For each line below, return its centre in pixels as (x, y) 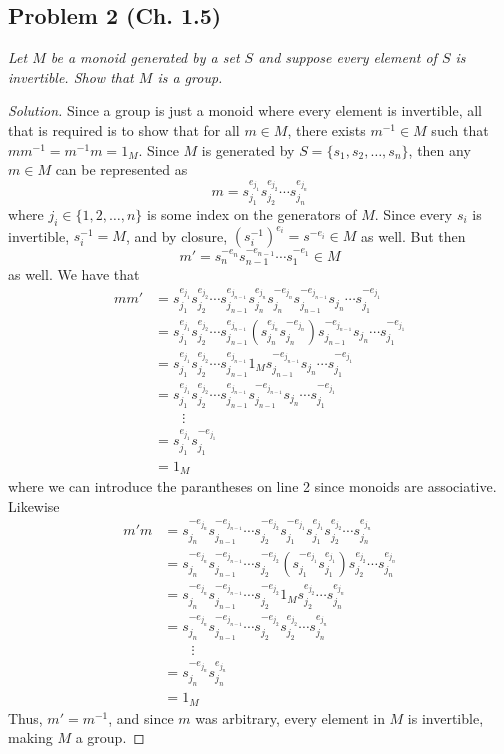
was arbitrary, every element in (290, 717)
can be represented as (121, 169)
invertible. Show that (71, 76)
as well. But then (413, 235)
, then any (439, 149)
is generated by (248, 149)
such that (460, 129)
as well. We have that (74, 273)
